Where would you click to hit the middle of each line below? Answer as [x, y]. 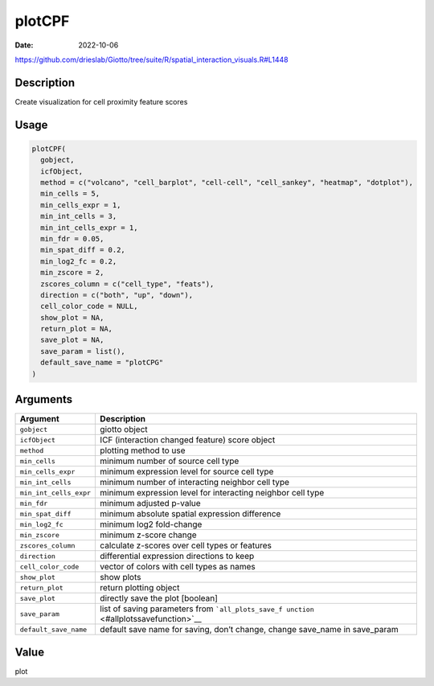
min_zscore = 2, [72, 273]
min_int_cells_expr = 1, [89, 228]
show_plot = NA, [72, 317]
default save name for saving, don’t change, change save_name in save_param [249, 630]
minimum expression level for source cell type [187, 472]
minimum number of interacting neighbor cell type [194, 483]
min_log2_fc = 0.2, [79, 261]
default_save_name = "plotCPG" [102, 363]
